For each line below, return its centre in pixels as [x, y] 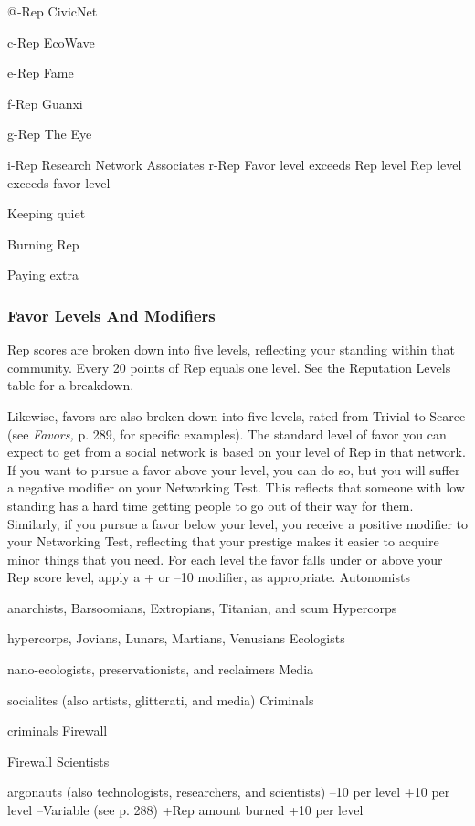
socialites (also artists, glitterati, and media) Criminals [161, 699]
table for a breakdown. [71, 385]
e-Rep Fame [41, 73]
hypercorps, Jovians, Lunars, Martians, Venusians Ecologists [176, 638]
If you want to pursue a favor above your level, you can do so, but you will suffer [234, 469]
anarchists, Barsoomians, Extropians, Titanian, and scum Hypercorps [202, 607]
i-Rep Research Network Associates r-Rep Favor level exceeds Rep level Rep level [235, 164]
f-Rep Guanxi [45, 103]
